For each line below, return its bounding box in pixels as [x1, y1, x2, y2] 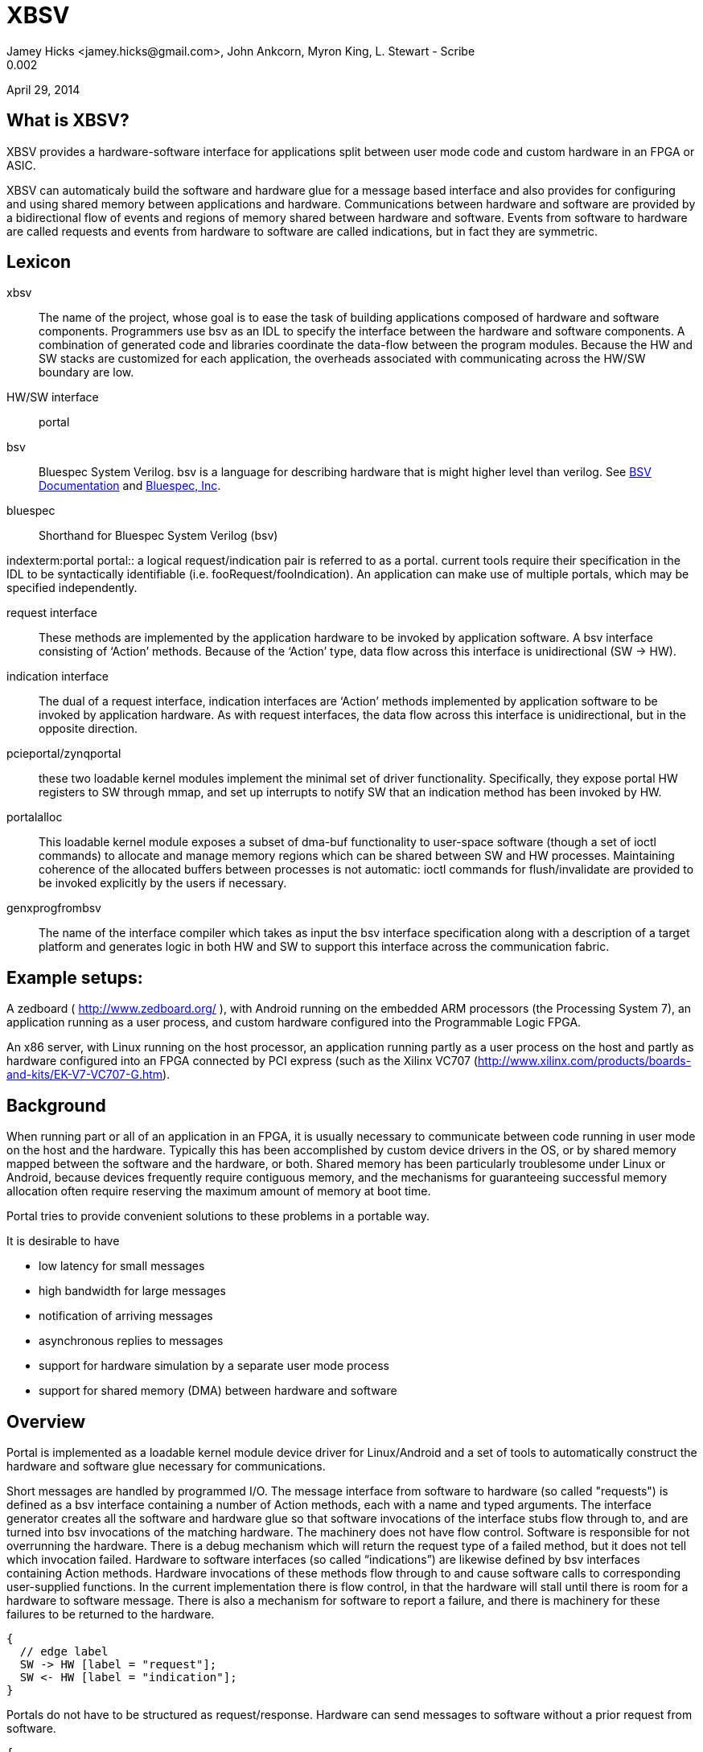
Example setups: [6, 967, 143, 988]
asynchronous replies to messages [39, 1334, 224, 1348]
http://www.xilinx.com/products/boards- [477, 1054, 692, 1068]
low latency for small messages [39, 1259, 205, 1273]
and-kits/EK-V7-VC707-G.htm [6, 1067, 163, 1082]
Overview [6, 1411, 86, 1432]
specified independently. [6, 581, 138, 595]
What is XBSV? [6, 110, 129, 131]
